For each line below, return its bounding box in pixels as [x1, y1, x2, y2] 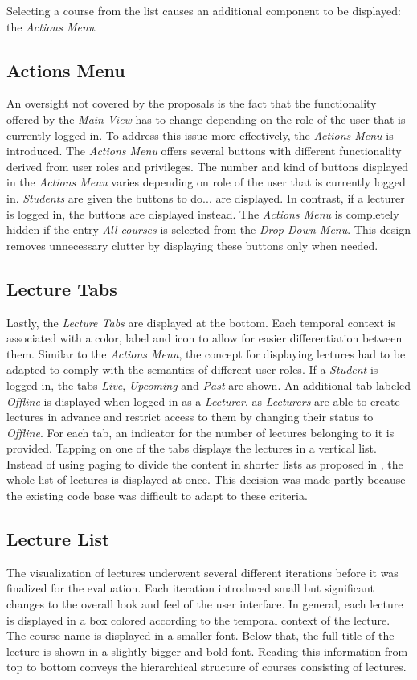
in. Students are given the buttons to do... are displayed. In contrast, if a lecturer [6, 189, 405, 206]
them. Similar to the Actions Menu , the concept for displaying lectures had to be [6, 345, 406, 362]
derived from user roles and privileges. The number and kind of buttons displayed [6, 158, 408, 174]
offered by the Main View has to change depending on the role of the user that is [6, 110, 406, 127]
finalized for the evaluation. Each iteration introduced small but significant [6, 580, 374, 596]
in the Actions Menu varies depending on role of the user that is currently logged [6, 174, 406, 190]
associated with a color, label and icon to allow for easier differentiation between [6, 330, 403, 346]
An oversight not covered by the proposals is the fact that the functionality [6, 95, 377, 112]
